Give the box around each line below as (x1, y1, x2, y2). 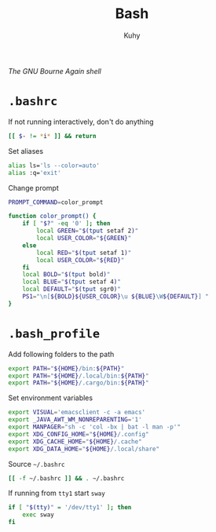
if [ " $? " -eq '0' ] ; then (22, 220, 111, 228)
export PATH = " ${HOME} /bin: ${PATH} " (8, 364, 125, 373)
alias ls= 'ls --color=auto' (8, 162, 101, 169)
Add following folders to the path (8, 349, 115, 359)
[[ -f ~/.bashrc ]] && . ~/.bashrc (8, 474, 125, 483)
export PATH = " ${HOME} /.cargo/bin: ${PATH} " (8, 379, 149, 387)
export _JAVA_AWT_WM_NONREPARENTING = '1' (8, 416, 143, 424)
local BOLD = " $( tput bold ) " (22, 271, 111, 279)
